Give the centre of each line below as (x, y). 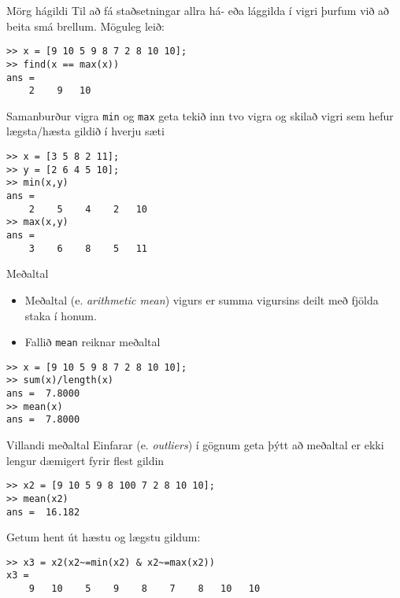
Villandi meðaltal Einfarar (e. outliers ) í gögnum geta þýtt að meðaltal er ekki (195, 445)
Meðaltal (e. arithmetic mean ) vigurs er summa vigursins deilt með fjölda (202, 299)
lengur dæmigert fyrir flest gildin (85, 460)
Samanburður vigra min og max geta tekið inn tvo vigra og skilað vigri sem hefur (200, 115)
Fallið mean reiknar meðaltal (93, 342)
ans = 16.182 (43, 512)
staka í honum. (61, 315)
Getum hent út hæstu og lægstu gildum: (104, 537)
